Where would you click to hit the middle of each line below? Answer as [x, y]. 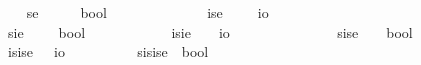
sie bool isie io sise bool [210, 31]
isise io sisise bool [108, 51]
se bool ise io [147, 12]
